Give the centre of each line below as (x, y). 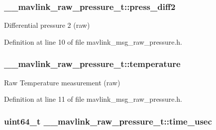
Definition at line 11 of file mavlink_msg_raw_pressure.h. (93, 99)
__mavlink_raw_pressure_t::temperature (92, 64)
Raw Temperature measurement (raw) (62, 82)
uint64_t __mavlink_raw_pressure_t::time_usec (108, 121)
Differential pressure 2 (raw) (47, 25)
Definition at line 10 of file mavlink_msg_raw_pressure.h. (93, 41)
